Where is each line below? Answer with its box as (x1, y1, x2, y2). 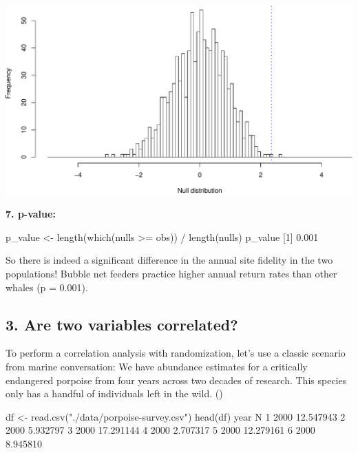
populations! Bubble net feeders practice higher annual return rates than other (6, 266, 337, 281)
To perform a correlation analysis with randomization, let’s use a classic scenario (6, 346, 346, 360)
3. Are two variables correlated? (6, 313, 238, 335)
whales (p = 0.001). (6, 280, 88, 294)
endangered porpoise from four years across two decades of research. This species (6, 372, 347, 387)
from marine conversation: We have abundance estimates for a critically (6, 359, 308, 373)
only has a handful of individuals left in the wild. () (6, 386, 223, 401)
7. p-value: (6, 207, 56, 221)
